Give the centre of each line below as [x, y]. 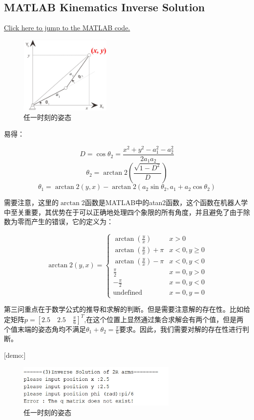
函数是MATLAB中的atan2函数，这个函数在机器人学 [166, 202]
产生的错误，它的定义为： [72, 222]
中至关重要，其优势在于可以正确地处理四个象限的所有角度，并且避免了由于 [124, 212]
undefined [128, 293]
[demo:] [15, 355]
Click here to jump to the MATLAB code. [67, 28]
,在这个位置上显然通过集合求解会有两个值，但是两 [164, 319]
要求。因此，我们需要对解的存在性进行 [180, 329]
